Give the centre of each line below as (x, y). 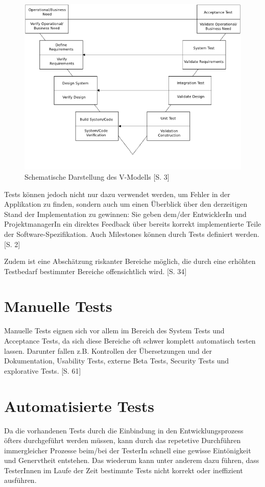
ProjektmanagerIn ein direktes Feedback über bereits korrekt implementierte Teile (133, 224)
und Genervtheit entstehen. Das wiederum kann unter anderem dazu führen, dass (132, 460)
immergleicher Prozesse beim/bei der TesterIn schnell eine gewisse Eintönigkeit (128, 450)
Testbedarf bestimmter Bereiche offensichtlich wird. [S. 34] (95, 271)
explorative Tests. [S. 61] (43, 370)
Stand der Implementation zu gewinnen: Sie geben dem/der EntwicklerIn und (125, 214)
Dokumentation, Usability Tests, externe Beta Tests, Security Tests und (117, 361)
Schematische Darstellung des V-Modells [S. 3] (97, 176)
